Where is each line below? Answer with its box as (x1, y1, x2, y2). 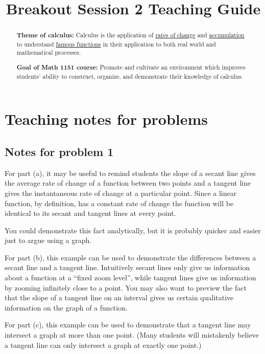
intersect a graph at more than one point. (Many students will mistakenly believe (5, 329, 259, 340)
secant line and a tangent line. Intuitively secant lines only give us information (5, 262, 250, 273)
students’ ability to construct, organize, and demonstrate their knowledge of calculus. (16, 72, 243, 80)
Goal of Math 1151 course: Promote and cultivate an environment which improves (16, 63, 246, 72)
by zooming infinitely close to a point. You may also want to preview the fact (5, 282, 247, 293)
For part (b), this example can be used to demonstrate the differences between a (5, 252, 256, 262)
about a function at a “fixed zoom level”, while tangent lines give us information (5, 272, 256, 283)
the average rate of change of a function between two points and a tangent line (5, 178, 251, 188)
